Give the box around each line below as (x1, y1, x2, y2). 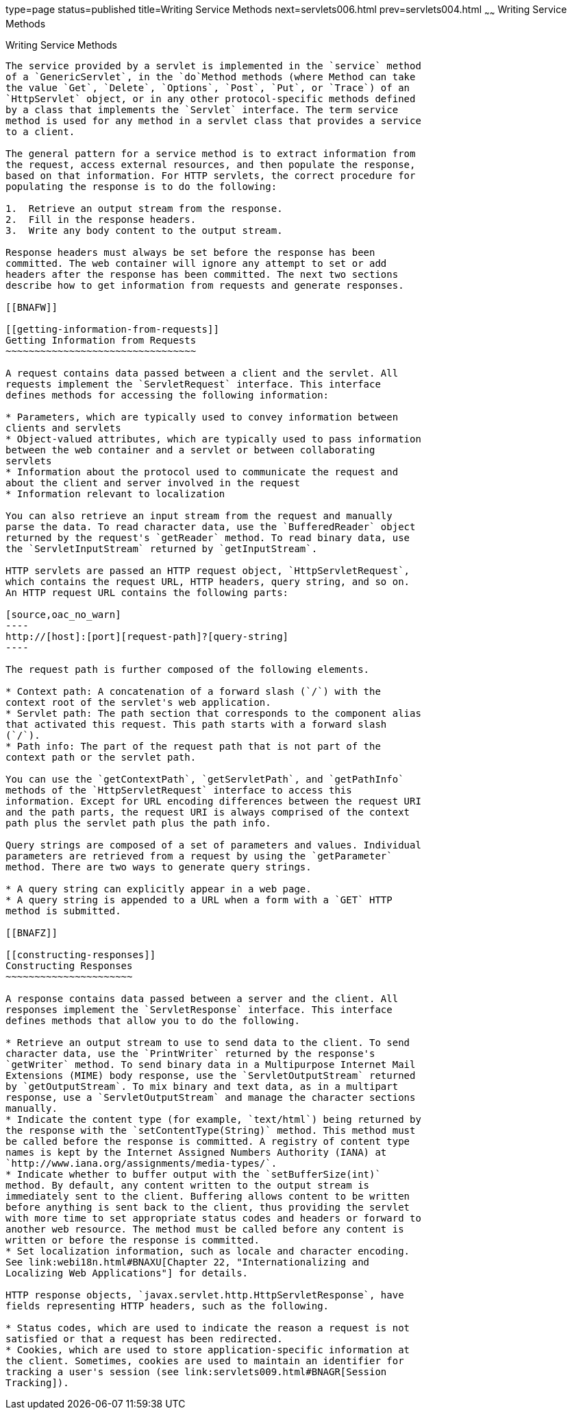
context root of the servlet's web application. (5, 696, 271, 708)
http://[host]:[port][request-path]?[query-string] (5, 630, 289, 642)
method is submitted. (5, 905, 121, 916)
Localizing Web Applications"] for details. (5, 1267, 249, 1279)
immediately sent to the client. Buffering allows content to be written (5, 1190, 410, 1202)
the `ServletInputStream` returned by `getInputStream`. (5, 543, 318, 554)
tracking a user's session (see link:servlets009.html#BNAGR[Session (5, 1366, 387, 1377)
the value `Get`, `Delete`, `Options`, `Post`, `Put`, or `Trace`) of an (5, 82, 410, 93)
